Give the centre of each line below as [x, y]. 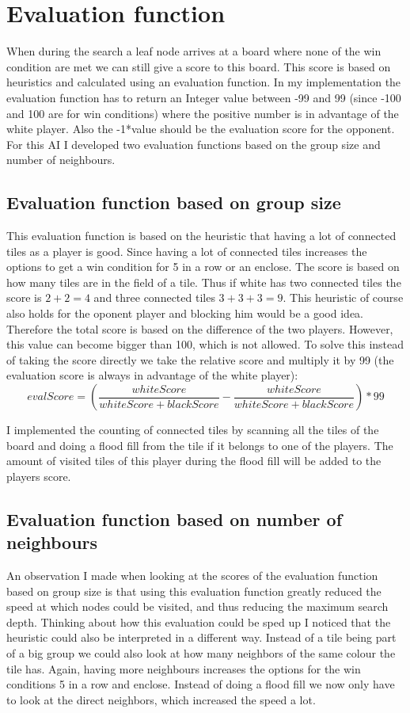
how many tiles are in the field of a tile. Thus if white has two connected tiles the [204, 282]
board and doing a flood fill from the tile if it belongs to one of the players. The [200, 445]
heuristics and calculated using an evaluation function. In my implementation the [204, 82]
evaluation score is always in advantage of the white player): [152, 375]
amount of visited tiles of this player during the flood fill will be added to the [194, 461]
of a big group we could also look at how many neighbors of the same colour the [201, 652]
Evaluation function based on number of [175, 519]
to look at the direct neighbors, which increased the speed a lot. [161, 699]
